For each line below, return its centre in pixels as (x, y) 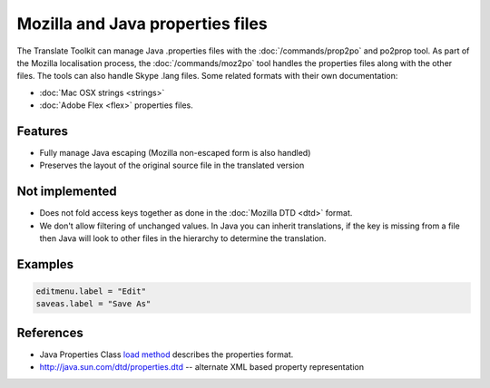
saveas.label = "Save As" (93, 304)
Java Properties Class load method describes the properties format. (167, 354)
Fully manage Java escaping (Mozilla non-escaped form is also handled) (175, 153)
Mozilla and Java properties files (142, 24)
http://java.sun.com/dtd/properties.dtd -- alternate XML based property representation (202, 367)
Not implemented (67, 192)
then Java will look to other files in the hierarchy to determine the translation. (183, 238)
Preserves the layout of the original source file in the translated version (172, 165)
